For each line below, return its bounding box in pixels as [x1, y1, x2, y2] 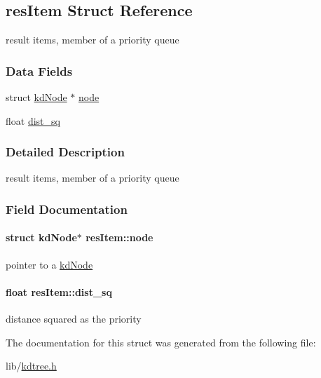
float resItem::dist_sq [6, 284, 112, 299]
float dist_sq [6, 113, 60, 128]
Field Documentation [6, 200, 128, 217]
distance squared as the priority [6, 311, 142, 326]
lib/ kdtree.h [6, 358, 57, 373]
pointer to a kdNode [6, 257, 93, 271]
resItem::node [86, 230, 153, 245]
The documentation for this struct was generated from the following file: [6, 335, 316, 349]
